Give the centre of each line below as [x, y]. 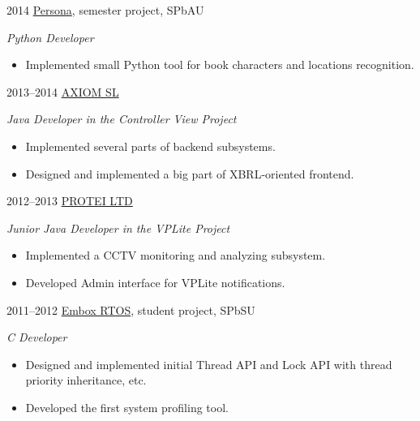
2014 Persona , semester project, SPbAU [105, 10]
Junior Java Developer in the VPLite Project [118, 228]
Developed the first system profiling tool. [127, 407]
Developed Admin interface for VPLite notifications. [155, 282]
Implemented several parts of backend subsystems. [150, 146]
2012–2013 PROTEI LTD [70, 201]
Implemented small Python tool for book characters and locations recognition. [220, 64]
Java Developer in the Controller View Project [122, 119]
